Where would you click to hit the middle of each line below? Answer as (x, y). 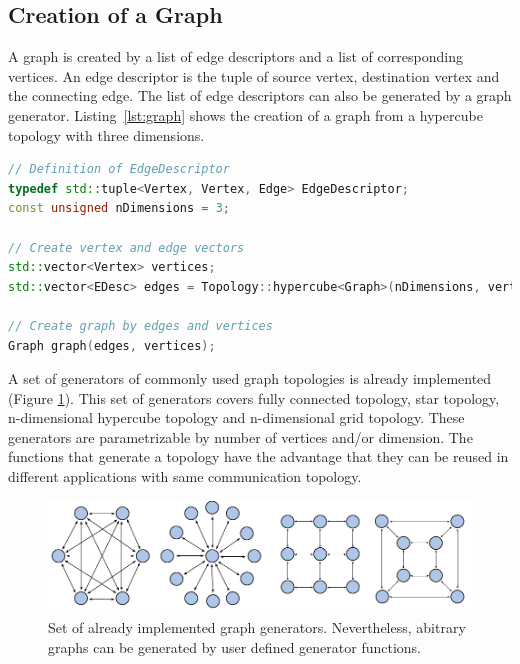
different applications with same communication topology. (185, 476)
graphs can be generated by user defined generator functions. (235, 646)
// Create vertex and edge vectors (126, 247)
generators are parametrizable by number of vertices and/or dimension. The (240, 436)
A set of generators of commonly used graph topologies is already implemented (250, 378)
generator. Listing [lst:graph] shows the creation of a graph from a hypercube (245, 114)
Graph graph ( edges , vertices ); (112, 345)
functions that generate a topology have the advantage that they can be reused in (258, 456)
